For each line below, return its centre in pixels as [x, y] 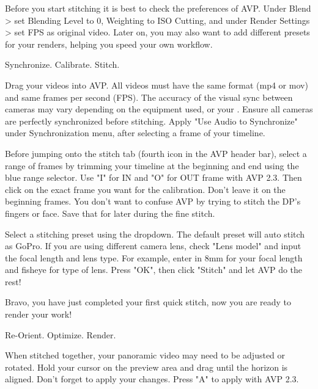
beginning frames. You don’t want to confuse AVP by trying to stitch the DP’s [153, 201]
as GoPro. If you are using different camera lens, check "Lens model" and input [153, 246]
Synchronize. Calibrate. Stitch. [62, 64]
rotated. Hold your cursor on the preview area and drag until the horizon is [146, 367]
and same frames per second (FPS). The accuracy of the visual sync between [149, 97]
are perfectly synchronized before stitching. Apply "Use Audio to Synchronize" [151, 121]
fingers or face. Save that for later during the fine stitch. [110, 213]
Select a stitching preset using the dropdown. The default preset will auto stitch [155, 234]
